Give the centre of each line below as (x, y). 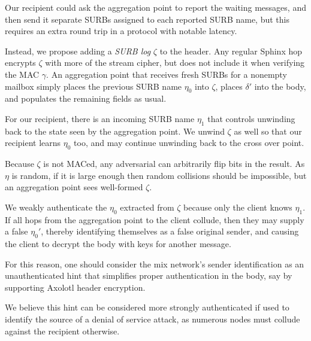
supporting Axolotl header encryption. (75, 287)
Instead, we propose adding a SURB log (78, 51)
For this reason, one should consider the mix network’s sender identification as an (155, 264)
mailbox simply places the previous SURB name (93, 86)
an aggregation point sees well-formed (74, 187)
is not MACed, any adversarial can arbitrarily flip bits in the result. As (174, 164)
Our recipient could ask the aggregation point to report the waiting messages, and (155, 7)
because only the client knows (238, 207)
